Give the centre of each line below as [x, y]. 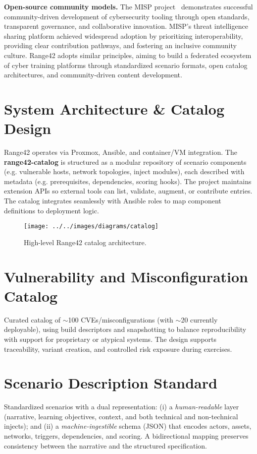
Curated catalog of [32, 319]
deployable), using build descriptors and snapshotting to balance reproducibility [125, 329]
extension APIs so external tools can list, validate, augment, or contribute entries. [128, 191]
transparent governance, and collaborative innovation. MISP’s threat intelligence [126, 26]
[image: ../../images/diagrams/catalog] [91, 227]
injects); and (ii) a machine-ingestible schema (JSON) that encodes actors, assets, [128, 426]
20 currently [199, 319]
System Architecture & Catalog [114, 108]
